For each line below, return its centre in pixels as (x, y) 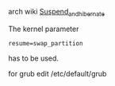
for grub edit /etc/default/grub (57, 73)
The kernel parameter (44, 29)
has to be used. (34, 58)
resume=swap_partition (46, 43)
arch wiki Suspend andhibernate (56, 13)
